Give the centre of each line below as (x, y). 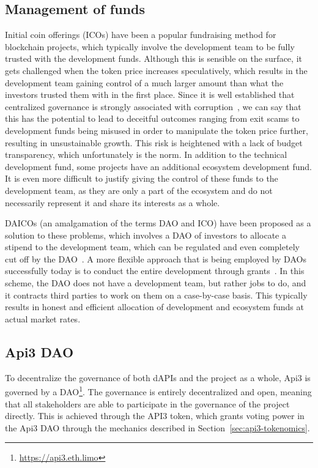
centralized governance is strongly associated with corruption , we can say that (153, 106)
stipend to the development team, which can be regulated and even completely (152, 247)
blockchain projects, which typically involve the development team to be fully (150, 46)
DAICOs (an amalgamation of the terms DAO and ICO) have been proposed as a (158, 223)
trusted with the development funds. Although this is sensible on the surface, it (153, 58)
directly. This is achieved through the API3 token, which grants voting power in (155, 416)
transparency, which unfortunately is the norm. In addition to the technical (146, 154)
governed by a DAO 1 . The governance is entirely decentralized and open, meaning (158, 391)
